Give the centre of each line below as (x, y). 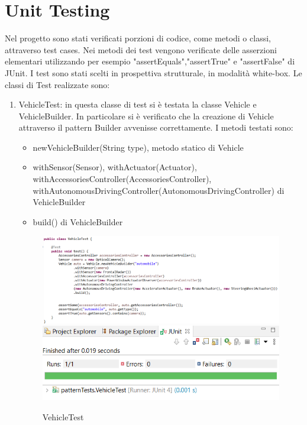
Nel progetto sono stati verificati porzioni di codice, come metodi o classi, (138, 38)
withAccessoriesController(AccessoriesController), (122, 179)
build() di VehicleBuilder (78, 221)
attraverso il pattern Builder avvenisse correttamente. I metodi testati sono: (156, 127)
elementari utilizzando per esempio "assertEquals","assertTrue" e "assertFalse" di (150, 61)
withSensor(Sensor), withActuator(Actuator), (115, 167)
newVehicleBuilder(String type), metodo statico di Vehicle (138, 147)
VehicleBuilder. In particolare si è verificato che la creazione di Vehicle (146, 116)
